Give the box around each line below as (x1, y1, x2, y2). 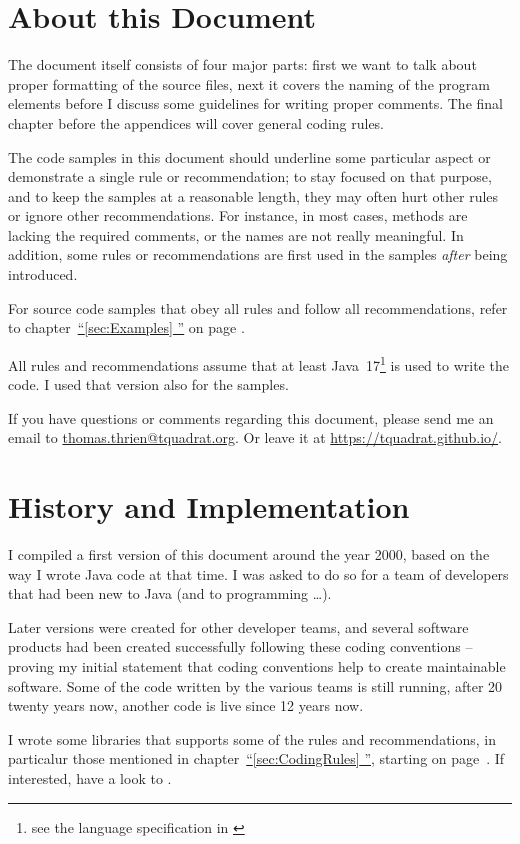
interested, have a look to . (8, 767, 172, 788)
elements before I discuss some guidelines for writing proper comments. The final (8, 93, 503, 114)
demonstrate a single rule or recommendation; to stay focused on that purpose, (8, 166, 492, 187)
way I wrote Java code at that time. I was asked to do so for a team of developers (8, 563, 509, 584)
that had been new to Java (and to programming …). (8, 583, 332, 604)
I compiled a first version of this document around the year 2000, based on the (8, 544, 490, 564)
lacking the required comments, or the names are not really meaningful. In (8, 224, 464, 245)
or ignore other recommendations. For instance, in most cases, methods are (8, 205, 468, 226)
